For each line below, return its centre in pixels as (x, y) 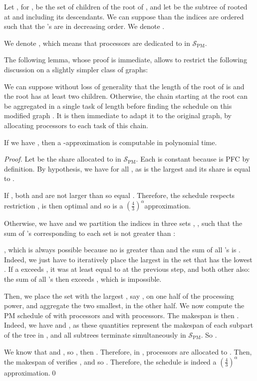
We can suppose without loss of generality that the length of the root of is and (124, 86)
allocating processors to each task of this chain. (76, 125)
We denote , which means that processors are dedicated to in (97, 43)
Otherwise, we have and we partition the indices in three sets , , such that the (123, 223)
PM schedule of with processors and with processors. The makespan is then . (122, 315)
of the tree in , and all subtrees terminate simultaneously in (95, 334)
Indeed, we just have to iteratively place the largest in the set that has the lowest (128, 259)
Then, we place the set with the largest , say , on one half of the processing (119, 295)
